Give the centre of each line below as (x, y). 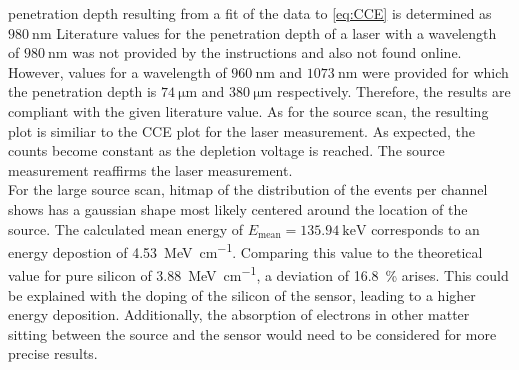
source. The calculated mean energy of (126, 228)
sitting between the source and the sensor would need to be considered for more (252, 333)
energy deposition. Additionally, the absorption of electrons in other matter (239, 314)
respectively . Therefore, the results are (393, 91)
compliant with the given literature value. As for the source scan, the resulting (248, 110)
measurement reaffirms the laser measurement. (150, 169)
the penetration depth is (82, 91)
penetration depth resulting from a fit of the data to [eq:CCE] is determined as (250, 13)
